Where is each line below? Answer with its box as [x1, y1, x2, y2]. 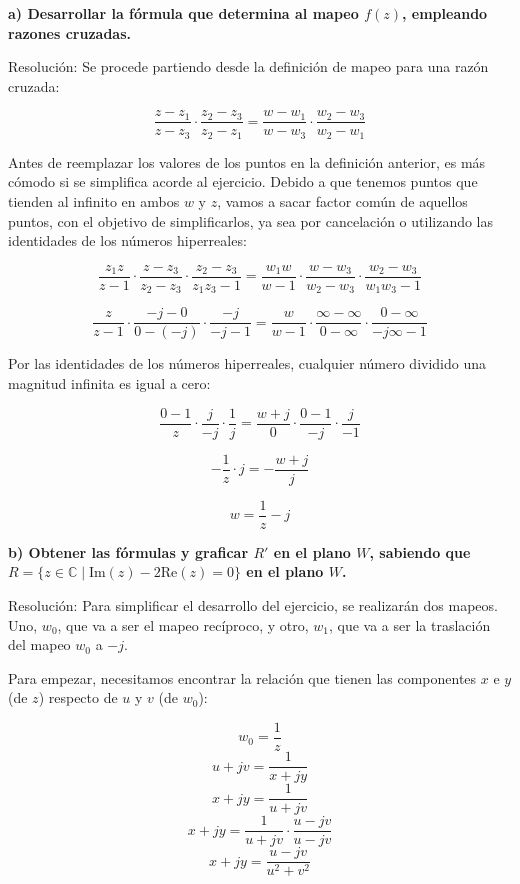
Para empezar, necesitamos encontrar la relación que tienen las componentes [8, 667, 477, 688]
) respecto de [38, 687, 118, 708]
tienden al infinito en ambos [8, 191, 180, 212]
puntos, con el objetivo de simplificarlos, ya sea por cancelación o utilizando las [8, 210, 494, 231]
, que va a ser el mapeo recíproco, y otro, [57, 614, 309, 635]
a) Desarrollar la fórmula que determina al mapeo [8, 3, 359, 23]
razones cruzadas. [8, 22, 132, 43]
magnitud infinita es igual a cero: [8, 373, 211, 394]
